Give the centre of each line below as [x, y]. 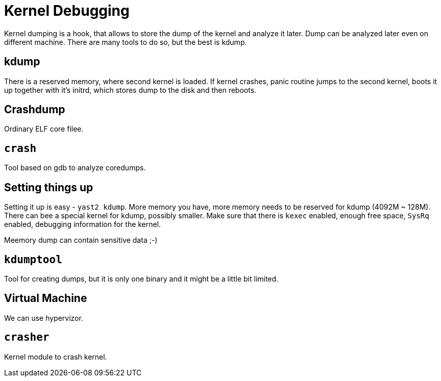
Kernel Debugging [67, 11]
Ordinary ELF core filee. [44, 129]
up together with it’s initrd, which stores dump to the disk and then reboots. [130, 90]
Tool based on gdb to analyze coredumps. [75, 168]
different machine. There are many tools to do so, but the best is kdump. [126, 42]
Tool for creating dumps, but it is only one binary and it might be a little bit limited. [141, 278]
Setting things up [49, 187]
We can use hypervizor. [44, 318]
